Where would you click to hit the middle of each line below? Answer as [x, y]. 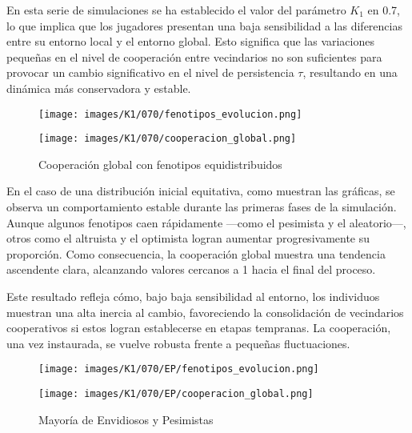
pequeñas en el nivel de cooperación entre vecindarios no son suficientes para [194, 56]
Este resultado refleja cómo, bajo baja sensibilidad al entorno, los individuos [193, 297]
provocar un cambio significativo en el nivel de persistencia [150, 72]
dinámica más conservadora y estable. [99, 88]
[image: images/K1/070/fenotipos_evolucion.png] [170, 114]
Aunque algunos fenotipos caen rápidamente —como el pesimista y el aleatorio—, [206, 222]
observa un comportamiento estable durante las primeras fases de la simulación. [202, 207]
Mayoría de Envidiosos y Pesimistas [126, 419]
